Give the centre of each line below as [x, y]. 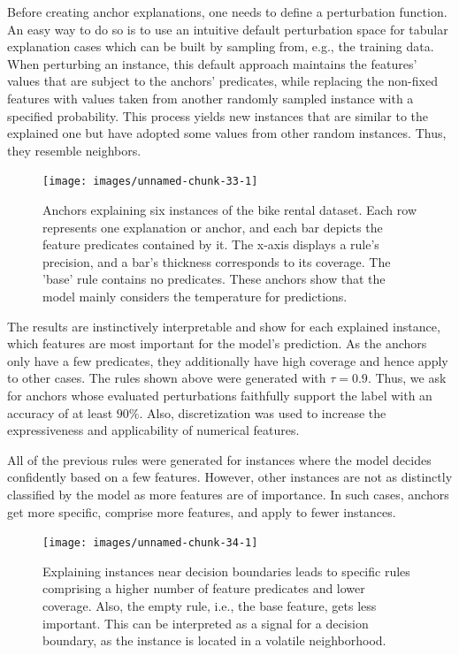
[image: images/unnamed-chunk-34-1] [150, 543]
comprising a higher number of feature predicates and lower [204, 588]
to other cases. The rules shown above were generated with [167, 378]
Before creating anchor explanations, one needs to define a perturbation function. [227, 11]
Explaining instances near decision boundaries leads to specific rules [226, 571]
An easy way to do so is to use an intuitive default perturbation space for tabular [228, 29]
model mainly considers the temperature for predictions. [195, 296]
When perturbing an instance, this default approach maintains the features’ [212, 63]
